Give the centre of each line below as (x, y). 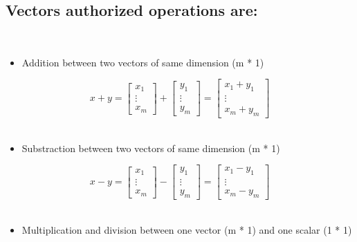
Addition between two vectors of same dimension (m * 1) (143, 62)
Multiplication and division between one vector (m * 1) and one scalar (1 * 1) (187, 229)
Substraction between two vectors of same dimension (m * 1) (151, 148)
